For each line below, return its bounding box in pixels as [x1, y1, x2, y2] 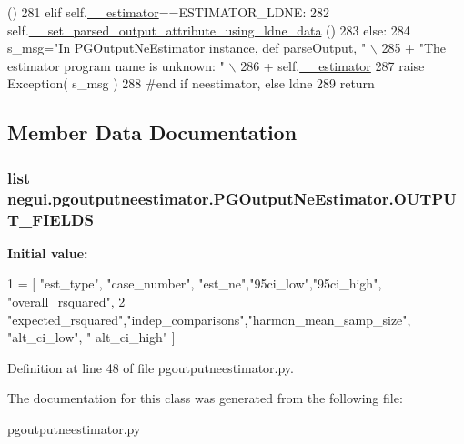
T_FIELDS [7, 207, 94, 230]
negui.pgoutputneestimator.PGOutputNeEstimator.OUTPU [7, 187, 457, 209]
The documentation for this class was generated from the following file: [7, 388, 403, 408]
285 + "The [381, 38, 447, 57]
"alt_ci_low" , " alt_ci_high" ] [7, 328, 176, 347]
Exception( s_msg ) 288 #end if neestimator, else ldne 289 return [7, 74, 375, 93]
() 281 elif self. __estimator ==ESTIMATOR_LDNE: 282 [7, 3, 329, 21]
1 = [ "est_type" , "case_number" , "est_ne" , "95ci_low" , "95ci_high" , [7, 274, 382, 293]
